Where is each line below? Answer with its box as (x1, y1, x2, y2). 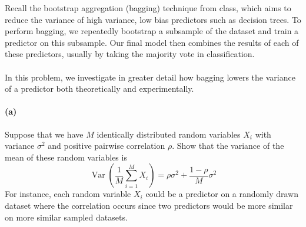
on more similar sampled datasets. (5, 211, 128, 223)
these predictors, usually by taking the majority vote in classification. (5, 48, 255, 60)
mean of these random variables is (5, 151, 127, 163)
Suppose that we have (5, 128, 84, 140)
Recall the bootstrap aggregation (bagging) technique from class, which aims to (5, 2, 291, 14)
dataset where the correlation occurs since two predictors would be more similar (5, 199, 293, 211)
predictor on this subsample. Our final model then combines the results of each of (5, 36, 299, 48)
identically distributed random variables (97, 128, 241, 140)
